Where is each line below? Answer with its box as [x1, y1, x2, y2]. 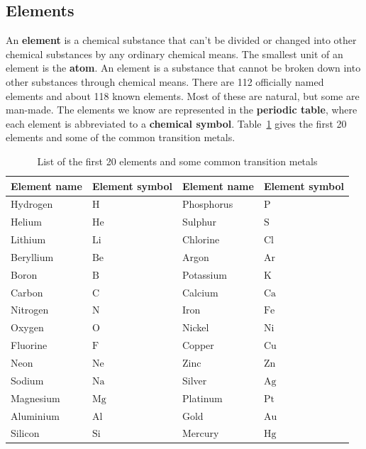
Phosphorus [182, 196, 233, 211]
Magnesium [11, 390, 60, 405]
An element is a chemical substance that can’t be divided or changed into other [6, 33, 357, 48]
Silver [182, 372, 207, 387]
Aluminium [11, 408, 60, 423]
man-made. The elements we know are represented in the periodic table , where [6, 102, 357, 117]
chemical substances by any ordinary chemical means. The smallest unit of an [6, 46, 343, 61]
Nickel [182, 320, 209, 335]
